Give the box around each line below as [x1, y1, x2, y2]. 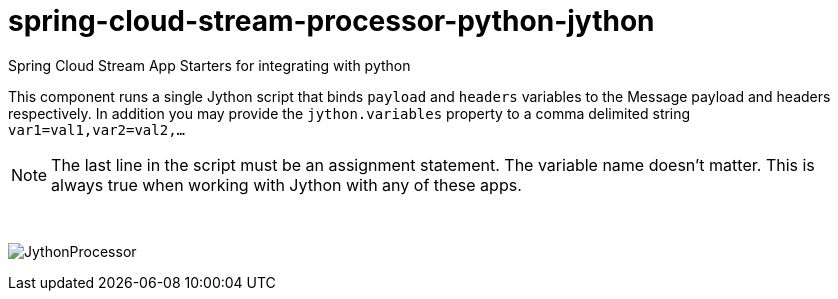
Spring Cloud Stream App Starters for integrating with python [8, 56, 411, 74]
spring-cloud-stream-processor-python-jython [8, 4, 655, 38]
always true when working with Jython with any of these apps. [51, 174, 522, 195]
